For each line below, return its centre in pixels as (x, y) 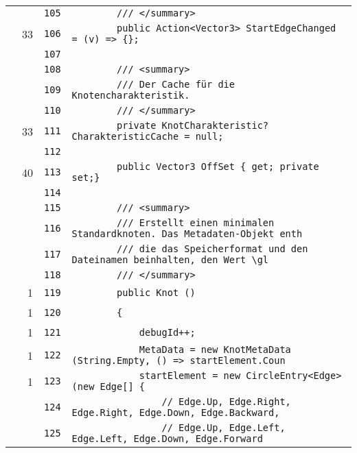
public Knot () (156, 292)
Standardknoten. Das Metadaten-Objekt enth (187, 234)
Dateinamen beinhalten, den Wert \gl (170, 260)
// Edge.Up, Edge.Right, (226, 402)
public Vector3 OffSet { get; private (218, 167)
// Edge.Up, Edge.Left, (223, 428)
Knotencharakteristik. (131, 95)
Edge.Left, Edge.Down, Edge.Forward (167, 439)
